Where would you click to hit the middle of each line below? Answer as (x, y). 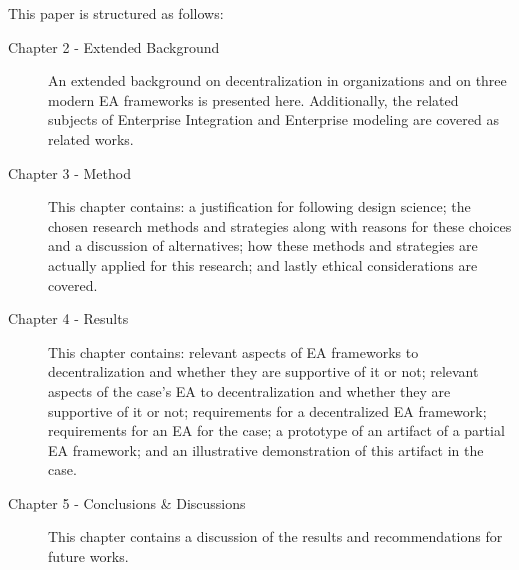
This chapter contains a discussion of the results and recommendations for (275, 536)
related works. (91, 138)
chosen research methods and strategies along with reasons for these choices (280, 225)
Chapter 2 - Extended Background (114, 46)
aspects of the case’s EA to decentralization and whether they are (249, 390)
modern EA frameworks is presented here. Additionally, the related (253, 99)
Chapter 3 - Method (69, 172)
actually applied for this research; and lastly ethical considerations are (263, 264)
